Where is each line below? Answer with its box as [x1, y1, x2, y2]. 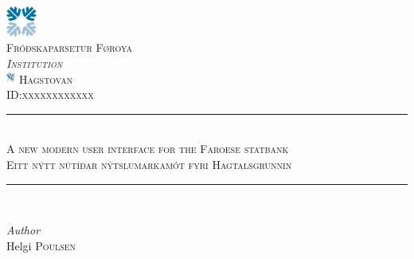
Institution [6, 54, 63, 71]
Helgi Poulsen [6, 237, 76, 253]
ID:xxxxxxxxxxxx [6, 86, 94, 103]
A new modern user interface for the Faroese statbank [6, 140, 289, 157]
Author [6, 222, 41, 238]
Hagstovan [19, 70, 73, 87]
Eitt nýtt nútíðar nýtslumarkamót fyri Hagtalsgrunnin [6, 155, 292, 172]
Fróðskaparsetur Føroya [6, 39, 133, 56]
